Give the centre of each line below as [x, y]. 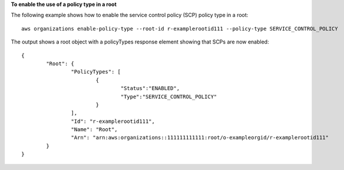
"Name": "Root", [94, 130]
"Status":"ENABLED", [150, 89]
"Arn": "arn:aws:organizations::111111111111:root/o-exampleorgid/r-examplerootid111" [200, 138]
